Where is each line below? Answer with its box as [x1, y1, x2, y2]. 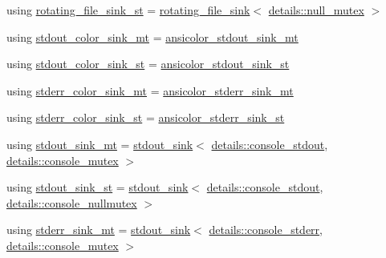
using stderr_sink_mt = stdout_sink [6, 221, 191, 238]
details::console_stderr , [209, 221, 323, 238]
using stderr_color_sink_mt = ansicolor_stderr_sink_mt [6, 82, 294, 99]
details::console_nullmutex [6, 194, 137, 211]
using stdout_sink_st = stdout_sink [6, 179, 189, 196]
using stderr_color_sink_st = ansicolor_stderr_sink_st [6, 109, 285, 126]
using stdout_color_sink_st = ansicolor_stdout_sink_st [6, 55, 290, 72]
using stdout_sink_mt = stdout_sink [6, 135, 193, 152]
